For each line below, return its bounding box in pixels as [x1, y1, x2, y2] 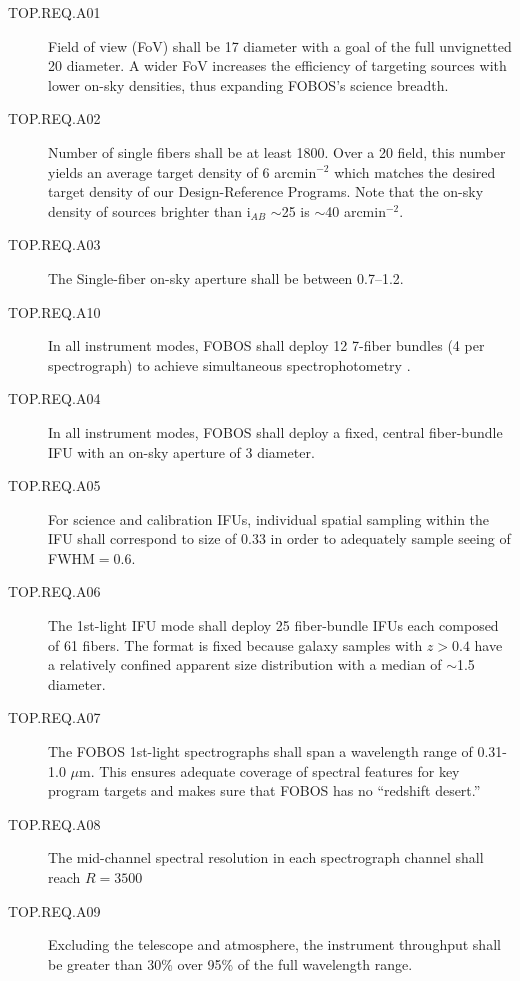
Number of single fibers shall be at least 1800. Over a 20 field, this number [48, 141, 506, 162]
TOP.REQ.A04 [8, 388, 101, 409]
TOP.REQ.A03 [8, 234, 101, 255]
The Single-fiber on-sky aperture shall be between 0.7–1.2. [48, 267, 404, 288]
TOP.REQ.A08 [8, 813, 101, 834]
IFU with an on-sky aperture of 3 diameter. [48, 441, 315, 462]
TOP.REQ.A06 [8, 581, 101, 602]
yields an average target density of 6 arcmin [48, 161, 317, 182]
